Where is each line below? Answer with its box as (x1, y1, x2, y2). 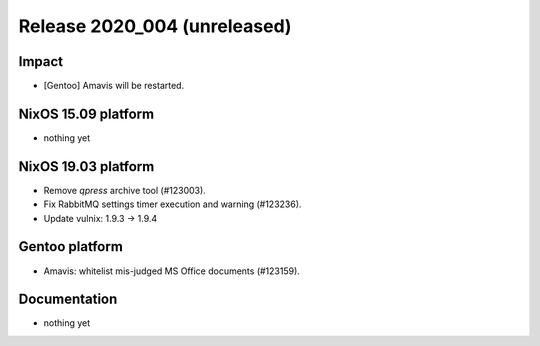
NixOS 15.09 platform (18, 105, 155, 122)
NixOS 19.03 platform (18, 158, 155, 175)
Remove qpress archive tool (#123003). (43, 184, 207, 196)
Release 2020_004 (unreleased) (18, 15, 292, 37)
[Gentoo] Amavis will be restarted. (43, 80, 185, 92)
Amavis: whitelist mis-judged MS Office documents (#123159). (43, 265, 300, 277)
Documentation (18, 291, 118, 308)
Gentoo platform (18, 238, 124, 255)
